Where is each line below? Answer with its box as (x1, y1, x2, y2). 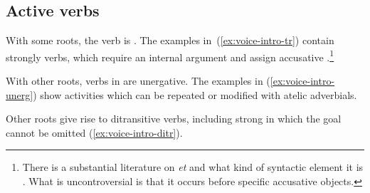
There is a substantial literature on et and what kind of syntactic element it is (22, 160, 364, 174)
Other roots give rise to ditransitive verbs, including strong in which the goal (6, 111, 342, 126)
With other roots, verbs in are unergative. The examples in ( (6, 73, 270, 88)
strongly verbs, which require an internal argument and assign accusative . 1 (6, 47, 334, 64)
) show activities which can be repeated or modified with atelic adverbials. (33, 87, 357, 102)
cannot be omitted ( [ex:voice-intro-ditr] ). (6, 125, 183, 140)
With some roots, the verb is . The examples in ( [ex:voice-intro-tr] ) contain (6, 33, 334, 48)
